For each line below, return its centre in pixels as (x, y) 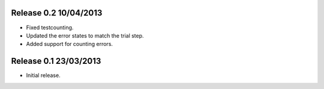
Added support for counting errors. (70, 44)
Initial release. (43, 75)
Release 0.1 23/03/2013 (56, 61)
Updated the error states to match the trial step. (85, 35)
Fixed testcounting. (50, 27)
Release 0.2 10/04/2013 (57, 13)
